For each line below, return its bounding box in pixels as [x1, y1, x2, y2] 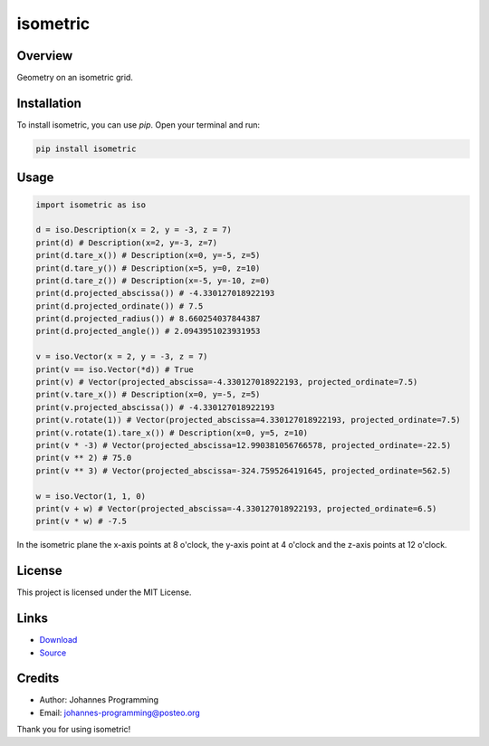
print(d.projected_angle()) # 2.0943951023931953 [35, 326, 261, 337]
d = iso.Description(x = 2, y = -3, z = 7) [35, 225, 233, 235]
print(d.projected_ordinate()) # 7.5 [35, 301, 204, 311]
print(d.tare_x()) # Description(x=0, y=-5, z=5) [35, 250, 261, 261]
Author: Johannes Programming [39, 694, 158, 705]
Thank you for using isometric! [16, 724, 131, 735]
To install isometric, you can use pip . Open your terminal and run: [16, 119, 261, 130]
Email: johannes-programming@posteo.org [39, 707, 201, 718]
